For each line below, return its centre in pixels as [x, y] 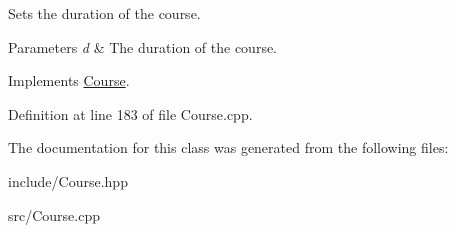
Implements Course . [69, 80]
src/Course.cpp [54, 214]
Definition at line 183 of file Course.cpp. [130, 113]
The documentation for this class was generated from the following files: [228, 147]
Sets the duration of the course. [104, 13]
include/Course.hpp [68, 180]
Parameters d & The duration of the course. [143, 46]
